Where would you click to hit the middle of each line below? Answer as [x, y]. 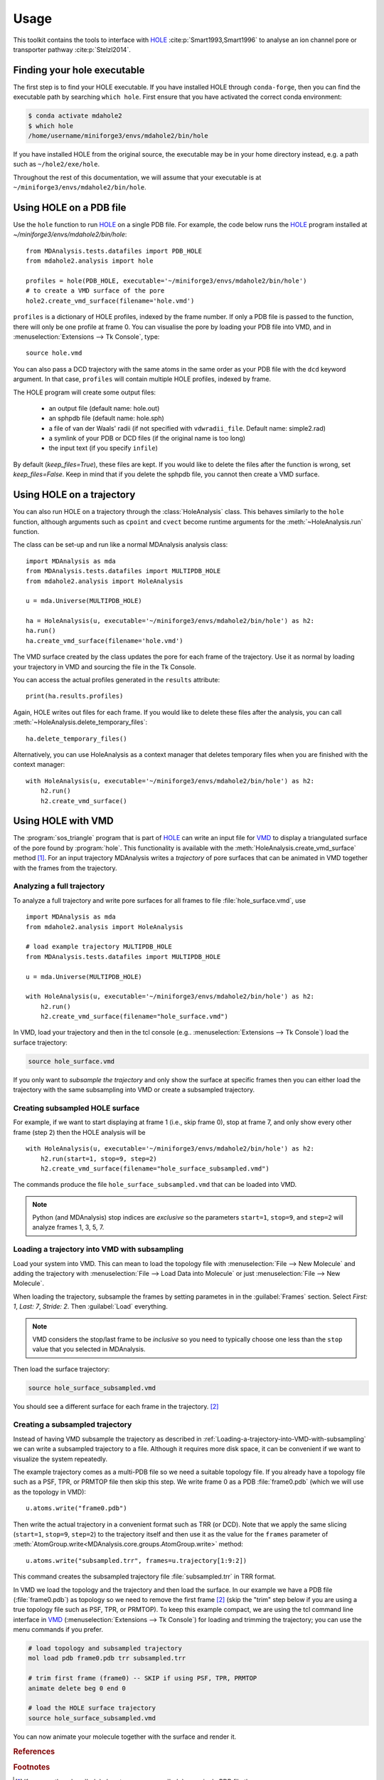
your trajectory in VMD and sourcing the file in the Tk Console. [105, 666]
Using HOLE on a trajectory [74, 495]
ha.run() [41, 631]
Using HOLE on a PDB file [70, 208]
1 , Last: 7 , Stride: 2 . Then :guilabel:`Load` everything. [91, 1307]
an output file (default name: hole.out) [104, 408]
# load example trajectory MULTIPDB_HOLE [99, 947]
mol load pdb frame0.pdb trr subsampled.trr [107, 1658]
